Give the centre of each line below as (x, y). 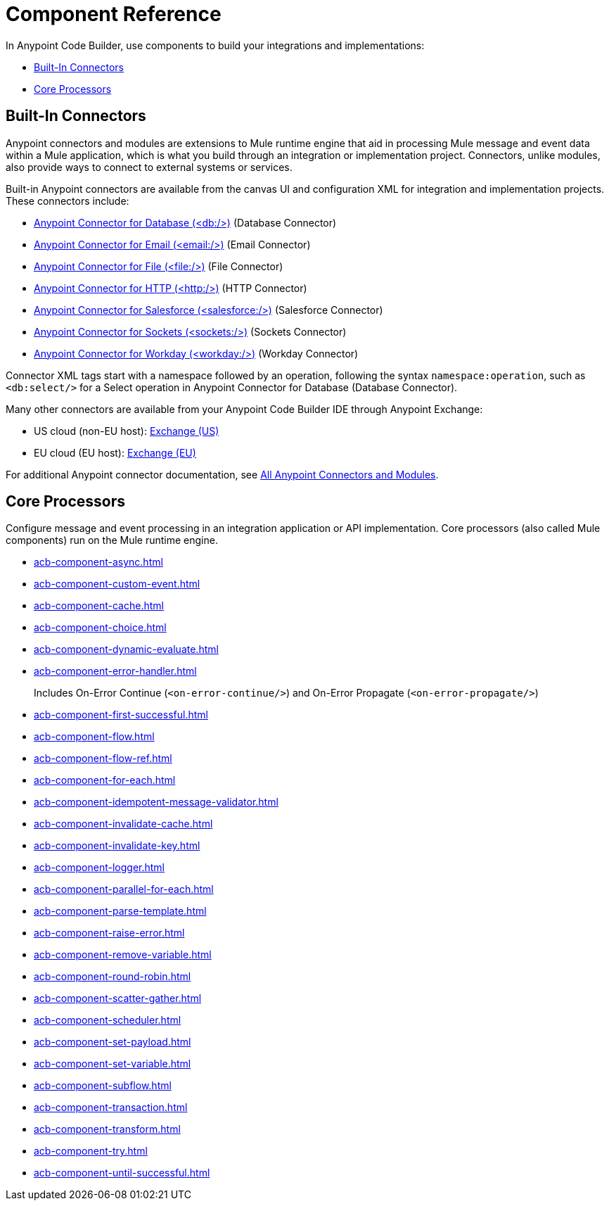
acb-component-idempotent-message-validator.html (156, 802)
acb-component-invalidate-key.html (117, 846)
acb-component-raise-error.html (109, 933)
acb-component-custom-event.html (117, 584)
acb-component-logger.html (100, 868)
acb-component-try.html (91, 1151)
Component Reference (114, 14)
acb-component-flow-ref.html (103, 758)
